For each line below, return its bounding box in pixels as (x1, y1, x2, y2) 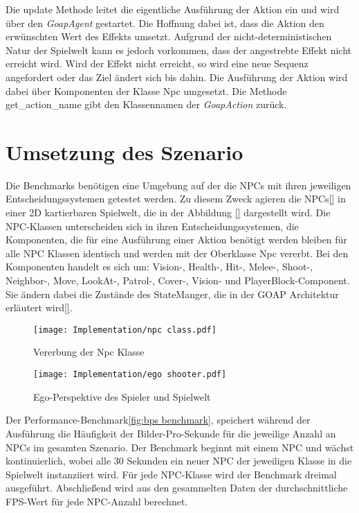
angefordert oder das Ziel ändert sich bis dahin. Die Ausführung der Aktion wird (6, 69, 348, 84)
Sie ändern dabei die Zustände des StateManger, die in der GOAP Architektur (6, 286, 339, 301)
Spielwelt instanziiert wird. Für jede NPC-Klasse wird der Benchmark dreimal (6, 467, 337, 481)
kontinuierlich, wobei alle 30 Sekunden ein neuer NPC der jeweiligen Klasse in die (6, 453, 352, 468)
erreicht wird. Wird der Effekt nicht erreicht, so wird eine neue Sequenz (6, 56, 309, 71)
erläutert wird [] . (6, 300, 73, 315)
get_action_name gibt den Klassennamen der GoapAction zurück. (6, 97, 287, 112)
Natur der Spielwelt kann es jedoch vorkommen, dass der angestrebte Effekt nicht (6, 42, 352, 57)
